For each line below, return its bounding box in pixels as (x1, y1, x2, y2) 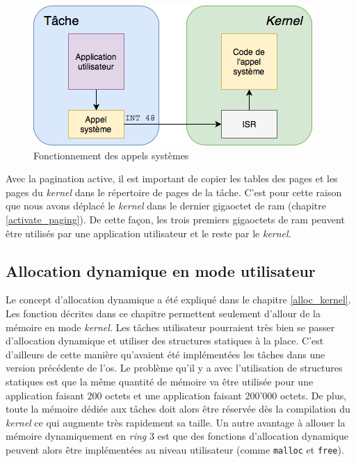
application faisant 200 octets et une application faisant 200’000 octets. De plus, (6, 388, 347, 402)
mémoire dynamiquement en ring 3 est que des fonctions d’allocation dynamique (6, 429, 349, 443)
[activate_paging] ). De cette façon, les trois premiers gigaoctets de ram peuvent (6, 212, 345, 226)
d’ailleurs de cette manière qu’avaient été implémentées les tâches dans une (6, 346, 325, 361)
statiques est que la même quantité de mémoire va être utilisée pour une (6, 374, 314, 388)
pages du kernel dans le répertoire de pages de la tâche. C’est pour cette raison (6, 184, 342, 199)
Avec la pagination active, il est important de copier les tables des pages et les (6, 171, 338, 186)
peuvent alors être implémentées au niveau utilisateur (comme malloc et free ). (6, 442, 344, 456)
